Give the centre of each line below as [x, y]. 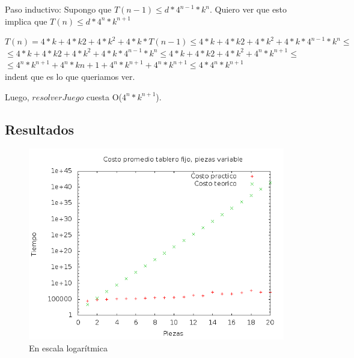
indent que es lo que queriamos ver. [70, 76]
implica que [26, 21]
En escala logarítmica [68, 347]
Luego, [17, 96]
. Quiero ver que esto [248, 9]
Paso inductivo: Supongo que [58, 9]
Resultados [39, 129]
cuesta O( [104, 96]
